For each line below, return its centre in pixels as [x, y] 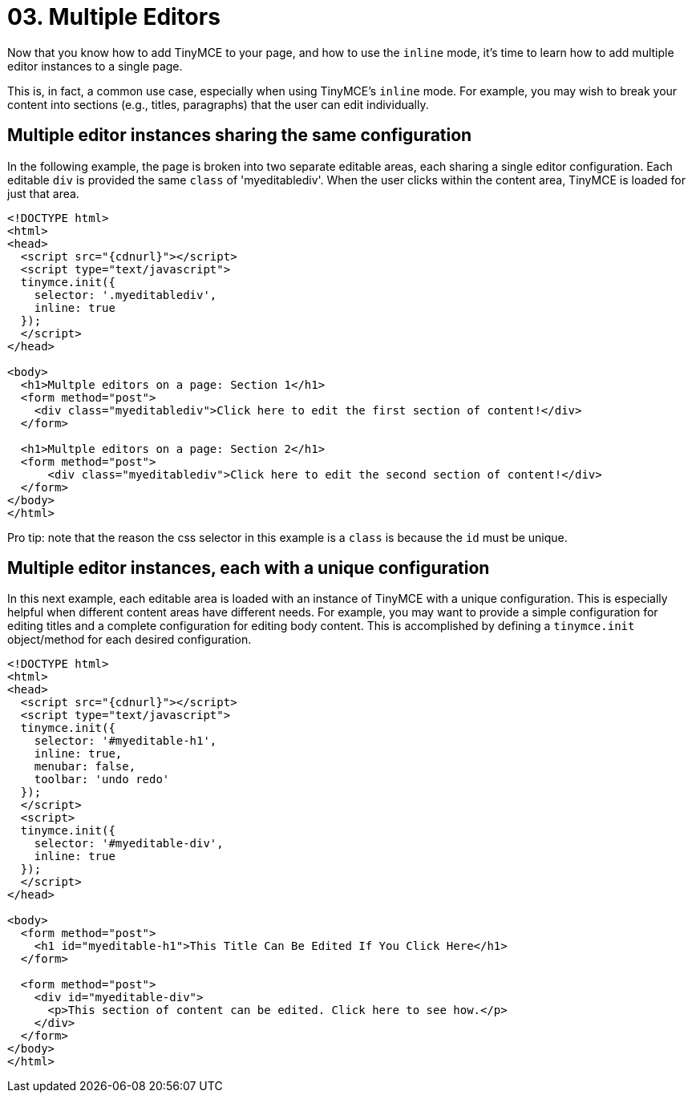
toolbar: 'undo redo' [102, 780]
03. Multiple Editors [114, 17]
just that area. [43, 193]
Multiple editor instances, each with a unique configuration [249, 568]
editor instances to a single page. [95, 66]
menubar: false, [85, 767]
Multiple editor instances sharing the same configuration [240, 135]
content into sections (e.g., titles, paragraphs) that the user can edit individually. [218, 104]
